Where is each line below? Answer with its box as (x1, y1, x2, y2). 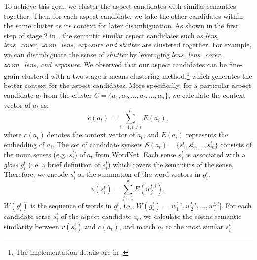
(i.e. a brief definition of (28, 159, 100, 169)
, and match (119, 221, 156, 231)
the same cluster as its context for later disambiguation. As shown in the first (4, 20, 239, 31)
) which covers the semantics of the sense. (108, 159, 234, 169)
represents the (186, 130, 228, 140)
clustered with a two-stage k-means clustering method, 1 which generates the (21, 69, 252, 81)
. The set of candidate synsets (52, 139, 143, 149)
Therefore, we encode (4, 169, 68, 179)
